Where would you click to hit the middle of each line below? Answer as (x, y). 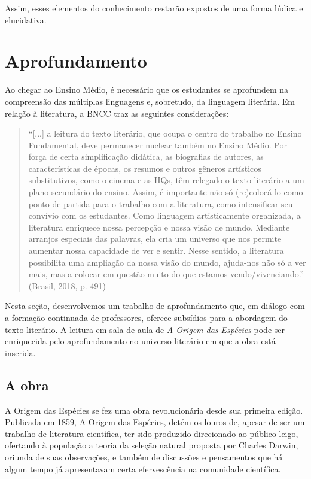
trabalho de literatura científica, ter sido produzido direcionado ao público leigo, (152, 433)
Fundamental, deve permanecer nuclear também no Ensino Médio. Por (158, 145)
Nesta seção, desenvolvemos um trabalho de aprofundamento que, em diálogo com (155, 306)
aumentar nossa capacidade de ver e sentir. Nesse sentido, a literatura (156, 251)
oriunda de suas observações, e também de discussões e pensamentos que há (144, 457)
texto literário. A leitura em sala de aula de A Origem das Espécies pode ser (145, 329)
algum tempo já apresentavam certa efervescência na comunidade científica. (143, 469)
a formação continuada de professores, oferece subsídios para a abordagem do (146, 317)
